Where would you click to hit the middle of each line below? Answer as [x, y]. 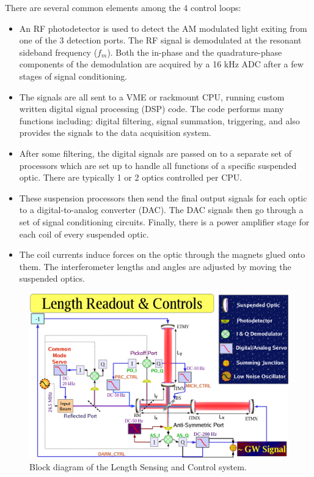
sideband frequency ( [58, 52]
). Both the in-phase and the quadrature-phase [195, 52]
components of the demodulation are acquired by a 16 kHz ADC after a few [161, 64]
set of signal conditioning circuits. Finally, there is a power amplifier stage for [164, 221]
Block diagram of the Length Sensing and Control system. [138, 467]
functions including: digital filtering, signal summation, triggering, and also [159, 120]
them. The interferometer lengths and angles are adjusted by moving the [155, 266]
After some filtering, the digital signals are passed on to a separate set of [155, 153]
